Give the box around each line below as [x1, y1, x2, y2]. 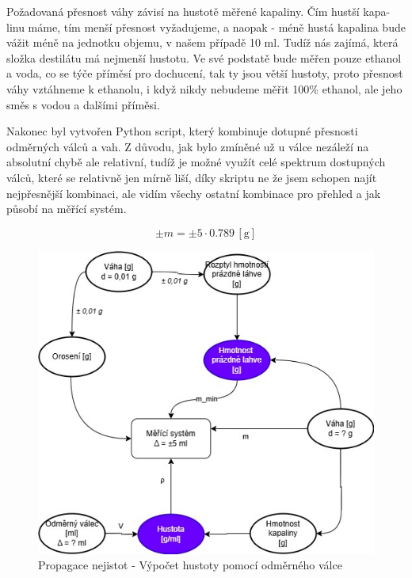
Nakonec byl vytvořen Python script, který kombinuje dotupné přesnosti [6, 123, 358, 139]
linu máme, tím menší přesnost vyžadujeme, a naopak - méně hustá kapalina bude [6, 18, 406, 35]
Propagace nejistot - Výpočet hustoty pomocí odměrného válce [38, 557, 342, 573]
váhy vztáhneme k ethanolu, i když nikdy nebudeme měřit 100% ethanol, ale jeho [6, 80, 402, 97]
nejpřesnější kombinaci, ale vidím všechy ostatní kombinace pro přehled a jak [6, 184, 381, 201]
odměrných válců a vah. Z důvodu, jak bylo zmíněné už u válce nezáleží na [6, 138, 369, 154]
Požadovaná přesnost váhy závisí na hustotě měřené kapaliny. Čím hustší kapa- [6, 3, 391, 19]
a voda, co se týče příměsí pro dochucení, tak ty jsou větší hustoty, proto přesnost [6, 65, 403, 82]
